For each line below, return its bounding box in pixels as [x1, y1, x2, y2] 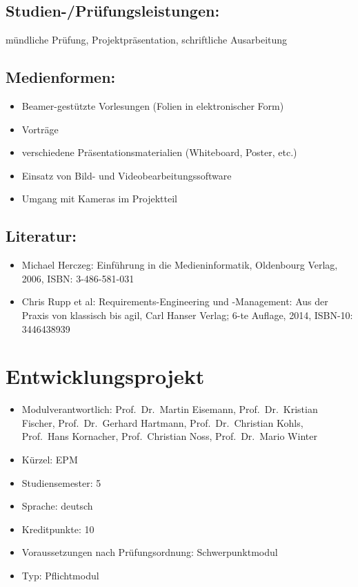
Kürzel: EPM [21, 452, 78, 467]
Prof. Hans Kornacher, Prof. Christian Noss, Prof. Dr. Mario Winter [21, 429, 317, 443]
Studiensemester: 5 [21, 475, 101, 490]
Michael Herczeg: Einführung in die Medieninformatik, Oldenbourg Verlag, [21, 258, 338, 272]
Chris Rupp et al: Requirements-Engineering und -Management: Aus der [21, 294, 328, 309]
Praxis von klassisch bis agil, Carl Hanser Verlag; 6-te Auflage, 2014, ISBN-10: [21, 307, 353, 322]
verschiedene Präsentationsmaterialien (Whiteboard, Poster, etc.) [21, 145, 297, 160]
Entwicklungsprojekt [6, 362, 205, 390]
